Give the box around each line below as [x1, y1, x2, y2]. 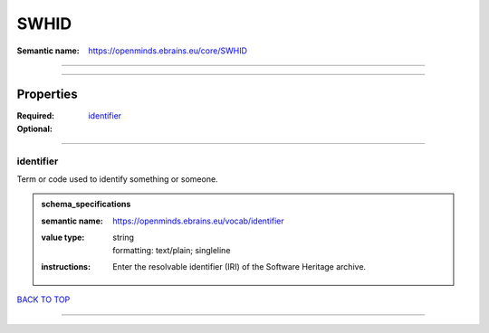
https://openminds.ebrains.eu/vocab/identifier [112, 215, 284, 226]
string [112, 232, 135, 243]
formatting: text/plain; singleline [112, 244, 231, 255]
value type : [41, 232, 85, 243]
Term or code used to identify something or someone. [16, 173, 218, 185]
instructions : [41, 261, 91, 271]
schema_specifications [41, 199, 131, 210]
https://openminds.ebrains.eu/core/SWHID [88, 45, 248, 56]
